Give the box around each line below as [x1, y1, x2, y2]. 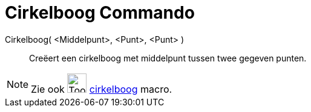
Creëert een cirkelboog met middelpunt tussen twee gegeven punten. [29, 52, 307, 63]
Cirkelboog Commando [5, 2, 195, 23]
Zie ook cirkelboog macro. [31, 82, 172, 95]
